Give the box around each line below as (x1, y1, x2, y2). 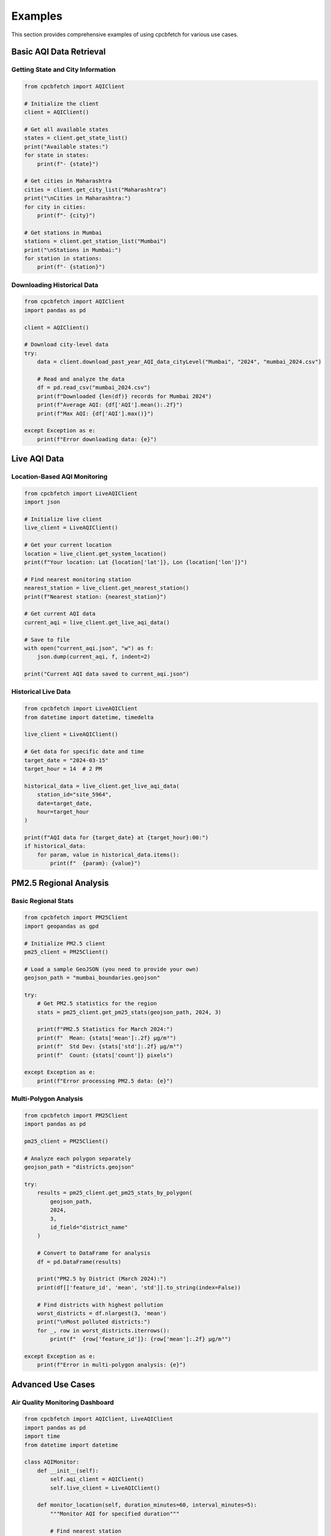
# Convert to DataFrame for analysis (37, 1250, 151, 1256)
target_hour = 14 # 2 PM (24, 765, 102, 772)
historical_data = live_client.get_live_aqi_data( (24, 782, 180, 790)
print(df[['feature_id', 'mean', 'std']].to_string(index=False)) (37, 1284, 242, 1291)
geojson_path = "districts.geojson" (24, 1164, 135, 1170)
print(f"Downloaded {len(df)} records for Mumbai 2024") (37, 393, 212, 399)
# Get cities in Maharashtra (24, 178, 112, 184)
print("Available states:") (24, 143, 108, 150)
